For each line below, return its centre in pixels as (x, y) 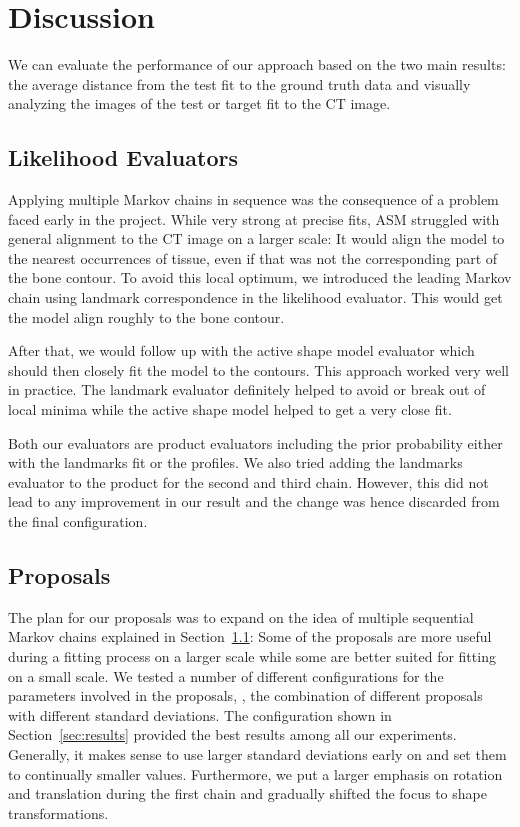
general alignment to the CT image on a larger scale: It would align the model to (256, 238)
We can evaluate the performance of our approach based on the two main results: (257, 64)
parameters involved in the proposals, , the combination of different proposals (245, 695)
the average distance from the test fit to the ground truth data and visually (239, 83)
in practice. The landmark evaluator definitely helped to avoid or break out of (247, 389)
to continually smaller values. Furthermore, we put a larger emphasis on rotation (255, 773)
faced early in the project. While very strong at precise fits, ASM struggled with (254, 218)
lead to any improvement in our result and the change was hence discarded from (254, 501)
